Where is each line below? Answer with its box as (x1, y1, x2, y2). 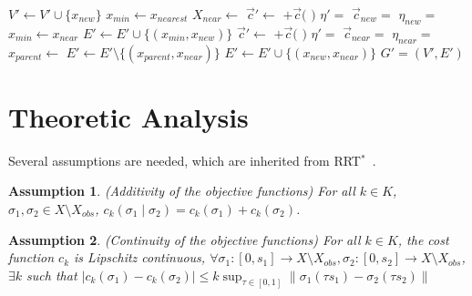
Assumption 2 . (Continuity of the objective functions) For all (8, 230, 361, 249)
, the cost (397, 230, 449, 249)
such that (26, 265, 77, 284)
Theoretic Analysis (8, 97, 249, 135)
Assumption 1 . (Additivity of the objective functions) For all (8, 181, 355, 200)
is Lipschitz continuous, (74, 248, 206, 267)
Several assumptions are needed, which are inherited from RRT (8, 150, 361, 169)
